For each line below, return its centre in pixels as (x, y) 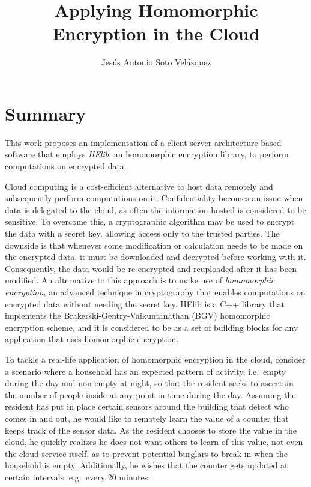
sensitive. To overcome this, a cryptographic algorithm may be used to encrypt (150, 221)
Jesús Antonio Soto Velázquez (156, 62)
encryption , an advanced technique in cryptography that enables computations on (155, 292)
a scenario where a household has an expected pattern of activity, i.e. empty (146, 371)
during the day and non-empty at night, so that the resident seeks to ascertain (149, 383)
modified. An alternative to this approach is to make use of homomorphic (140, 280)
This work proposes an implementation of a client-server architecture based (143, 142)
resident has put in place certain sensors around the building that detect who (147, 406)
